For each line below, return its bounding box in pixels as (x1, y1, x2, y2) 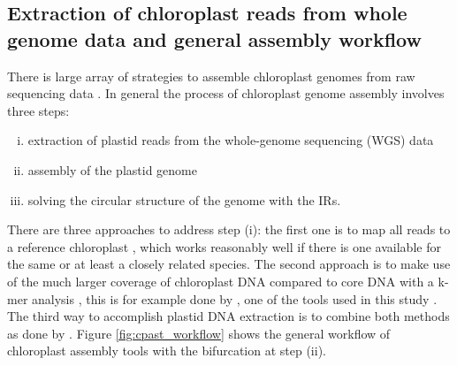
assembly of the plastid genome (27, 160, 197, 179)
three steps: (7, 101, 70, 119)
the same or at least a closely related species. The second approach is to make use (7, 255, 451, 273)
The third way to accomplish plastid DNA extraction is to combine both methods (7, 307, 450, 325)
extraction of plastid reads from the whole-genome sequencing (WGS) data (27, 131, 434, 149)
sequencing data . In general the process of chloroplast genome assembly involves (7, 84, 445, 103)
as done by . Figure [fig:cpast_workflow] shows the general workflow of (7, 324, 391, 342)
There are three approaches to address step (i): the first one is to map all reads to (7, 220, 451, 239)
